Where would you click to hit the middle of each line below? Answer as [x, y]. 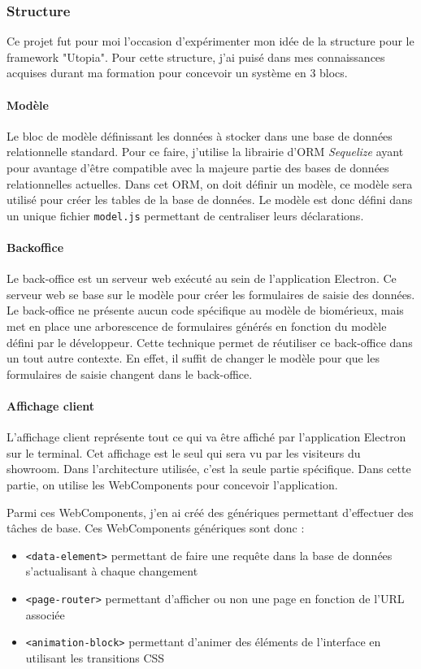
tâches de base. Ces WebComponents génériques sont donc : [156, 528]
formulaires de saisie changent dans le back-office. [130, 374]
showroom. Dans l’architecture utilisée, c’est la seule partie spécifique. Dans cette [209, 469]
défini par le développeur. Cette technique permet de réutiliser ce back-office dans [210, 342]
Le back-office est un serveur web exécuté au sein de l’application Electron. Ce [202, 278]
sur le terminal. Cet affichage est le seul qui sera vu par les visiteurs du [184, 452]
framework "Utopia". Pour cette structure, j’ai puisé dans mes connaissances [196, 56]
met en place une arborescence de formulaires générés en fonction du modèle [197, 326]
